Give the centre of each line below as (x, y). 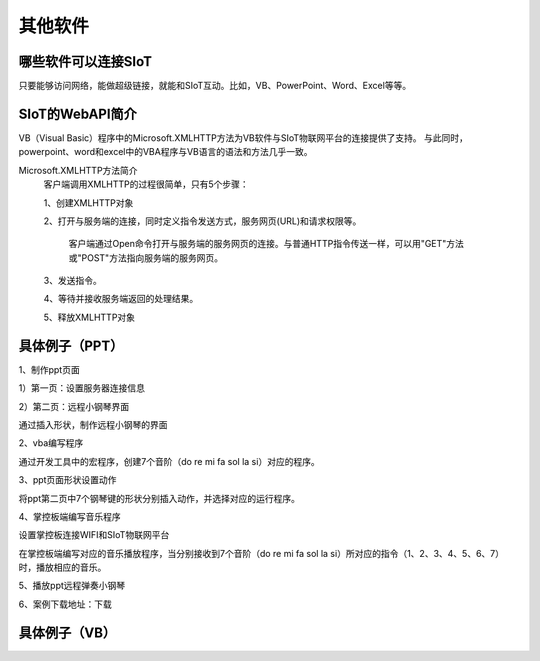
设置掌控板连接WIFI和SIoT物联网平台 (94, 535)
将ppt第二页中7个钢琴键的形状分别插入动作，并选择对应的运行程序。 (159, 498)
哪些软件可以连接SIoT (85, 61)
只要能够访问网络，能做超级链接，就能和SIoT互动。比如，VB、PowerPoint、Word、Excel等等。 (215, 86)
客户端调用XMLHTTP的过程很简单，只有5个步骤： (146, 184)
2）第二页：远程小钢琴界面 (74, 406)
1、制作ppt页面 (49, 369)
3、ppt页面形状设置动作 (67, 480)
